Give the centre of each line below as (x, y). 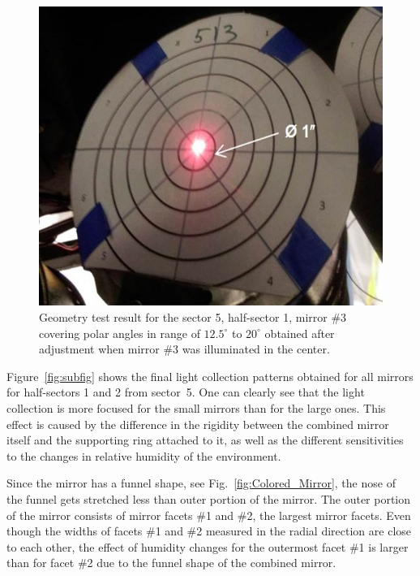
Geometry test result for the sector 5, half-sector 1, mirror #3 (193, 317)
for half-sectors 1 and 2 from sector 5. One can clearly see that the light (186, 392)
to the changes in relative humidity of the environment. (144, 455)
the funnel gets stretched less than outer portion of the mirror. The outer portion (209, 498)
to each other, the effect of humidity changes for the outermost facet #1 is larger (208, 546)
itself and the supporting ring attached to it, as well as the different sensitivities (205, 440)
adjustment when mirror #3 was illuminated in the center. (184, 349)
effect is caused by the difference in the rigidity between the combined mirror (198, 424)
